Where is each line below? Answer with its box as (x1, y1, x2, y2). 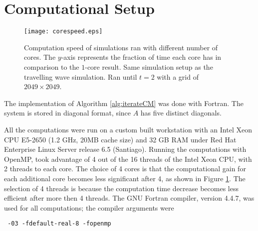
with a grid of (157, 71, 199, 82)
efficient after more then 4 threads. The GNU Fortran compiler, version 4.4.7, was (4, 193, 255, 203)
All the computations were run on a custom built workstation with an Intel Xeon (4, 124, 252, 134)
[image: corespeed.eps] (24, 28, 103, 35)
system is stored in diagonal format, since (4, 108, 131, 118)
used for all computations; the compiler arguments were (4, 202, 174, 213)
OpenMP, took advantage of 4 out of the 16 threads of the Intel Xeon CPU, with (4, 153, 252, 164)
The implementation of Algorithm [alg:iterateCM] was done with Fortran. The (4, 98, 244, 108)
